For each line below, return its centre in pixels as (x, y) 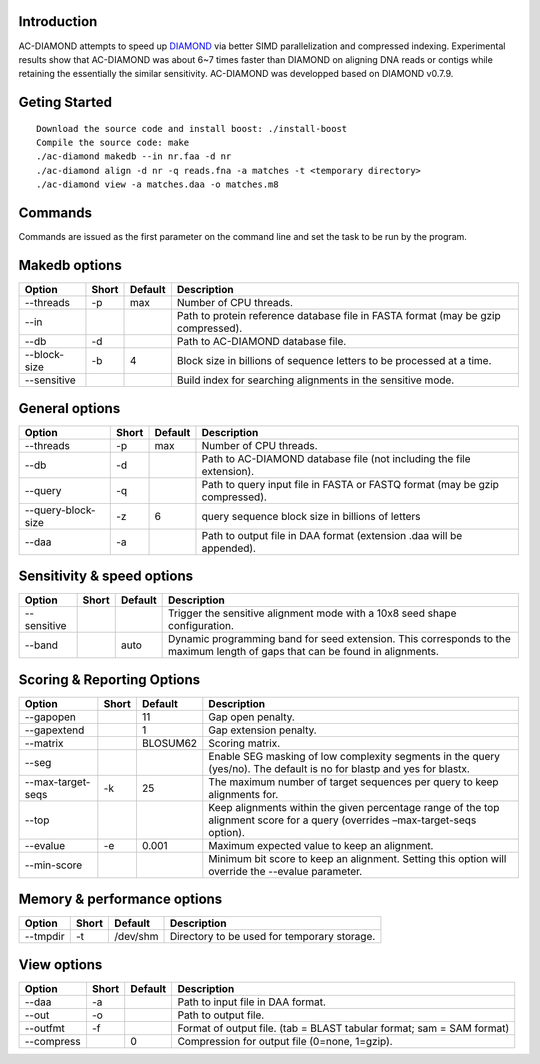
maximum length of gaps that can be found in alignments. (304, 652)
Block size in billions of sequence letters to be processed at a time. (334, 361)
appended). (229, 548)
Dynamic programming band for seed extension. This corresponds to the (340, 639)
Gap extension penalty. (262, 730)
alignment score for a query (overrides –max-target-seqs (342, 820)
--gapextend (54, 730)
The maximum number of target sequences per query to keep (353, 782)
